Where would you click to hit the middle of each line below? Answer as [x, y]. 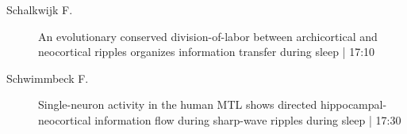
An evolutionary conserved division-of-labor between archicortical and [208, 36]
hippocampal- [353, 104]
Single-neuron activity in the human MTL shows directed [178, 104]
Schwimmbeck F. [48, 78]
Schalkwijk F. [40, 9]
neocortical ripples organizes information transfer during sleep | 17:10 [207, 52]
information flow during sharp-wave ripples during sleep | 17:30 [248, 119]
